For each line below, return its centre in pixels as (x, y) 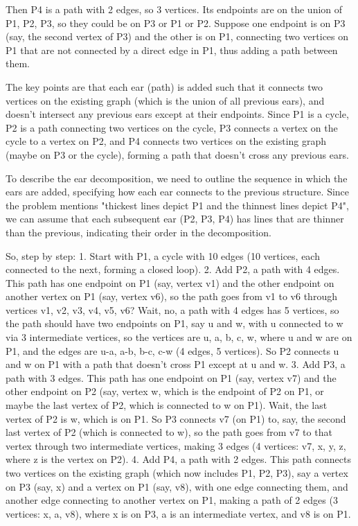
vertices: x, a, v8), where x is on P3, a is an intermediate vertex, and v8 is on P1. (178, 513)
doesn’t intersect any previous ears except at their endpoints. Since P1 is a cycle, (177, 114)
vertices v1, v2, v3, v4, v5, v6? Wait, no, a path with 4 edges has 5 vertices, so (172, 309)
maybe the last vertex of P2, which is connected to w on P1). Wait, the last (167, 405)
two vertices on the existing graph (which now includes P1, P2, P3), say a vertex (177, 473)
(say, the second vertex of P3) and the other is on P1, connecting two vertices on (177, 36)
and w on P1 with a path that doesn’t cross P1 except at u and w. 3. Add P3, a (176, 364)
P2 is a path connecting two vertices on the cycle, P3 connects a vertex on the (172, 127)
